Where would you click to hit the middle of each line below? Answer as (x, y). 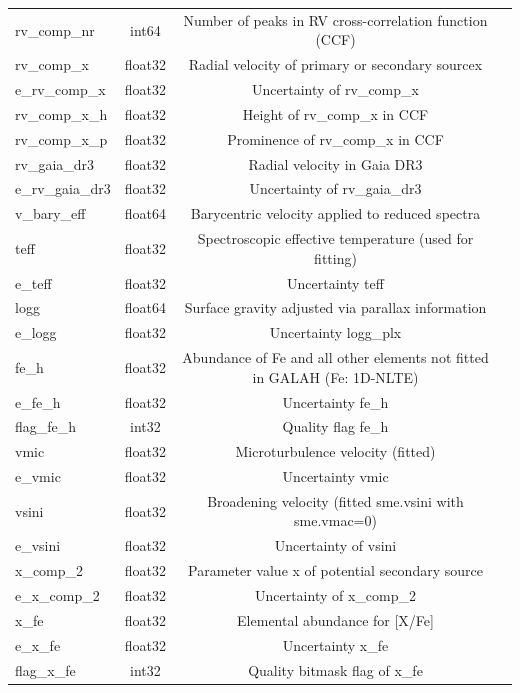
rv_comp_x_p (61, 138)
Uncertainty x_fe (335, 644)
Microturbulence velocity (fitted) (335, 451)
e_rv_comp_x (60, 89)
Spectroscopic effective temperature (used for (335, 238)
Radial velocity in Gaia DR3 (335, 163)
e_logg (36, 332)
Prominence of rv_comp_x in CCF (335, 138)
